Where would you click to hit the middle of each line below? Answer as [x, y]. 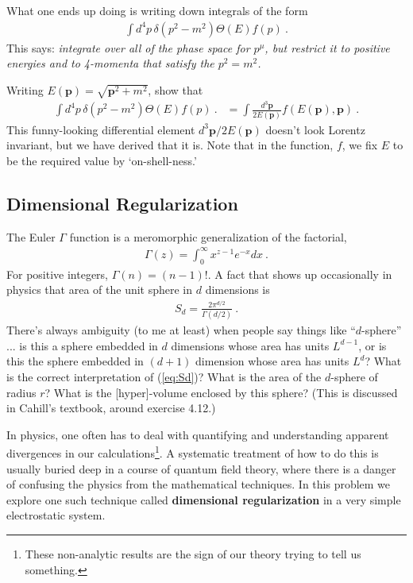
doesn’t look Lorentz [315, 129]
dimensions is [237, 290]
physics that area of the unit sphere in [100, 290]
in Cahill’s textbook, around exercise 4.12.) [111, 408]
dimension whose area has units [272, 361]
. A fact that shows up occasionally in [300, 274]
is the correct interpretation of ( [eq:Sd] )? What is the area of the [164, 377]
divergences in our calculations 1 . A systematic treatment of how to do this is [193, 452]
